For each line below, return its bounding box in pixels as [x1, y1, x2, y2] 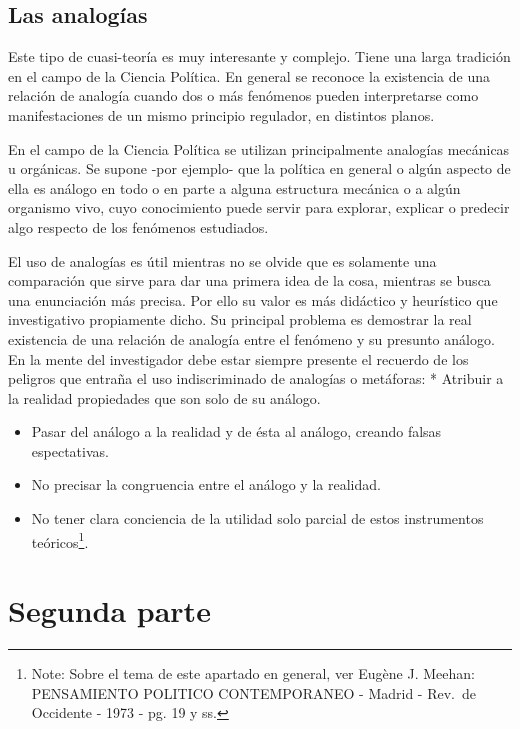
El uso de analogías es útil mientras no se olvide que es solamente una [8, 250, 437, 271]
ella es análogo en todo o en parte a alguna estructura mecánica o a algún [8, 177, 461, 198]
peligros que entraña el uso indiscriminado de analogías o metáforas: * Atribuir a [8, 368, 504, 389]
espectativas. [31, 440, 109, 461]
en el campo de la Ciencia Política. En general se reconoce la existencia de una [8, 65, 491, 86]
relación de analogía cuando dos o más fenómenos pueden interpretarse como [8, 85, 479, 106]
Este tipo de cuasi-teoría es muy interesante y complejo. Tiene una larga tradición [8, 46, 511, 67]
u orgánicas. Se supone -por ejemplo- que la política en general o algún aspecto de [8, 158, 511, 179]
